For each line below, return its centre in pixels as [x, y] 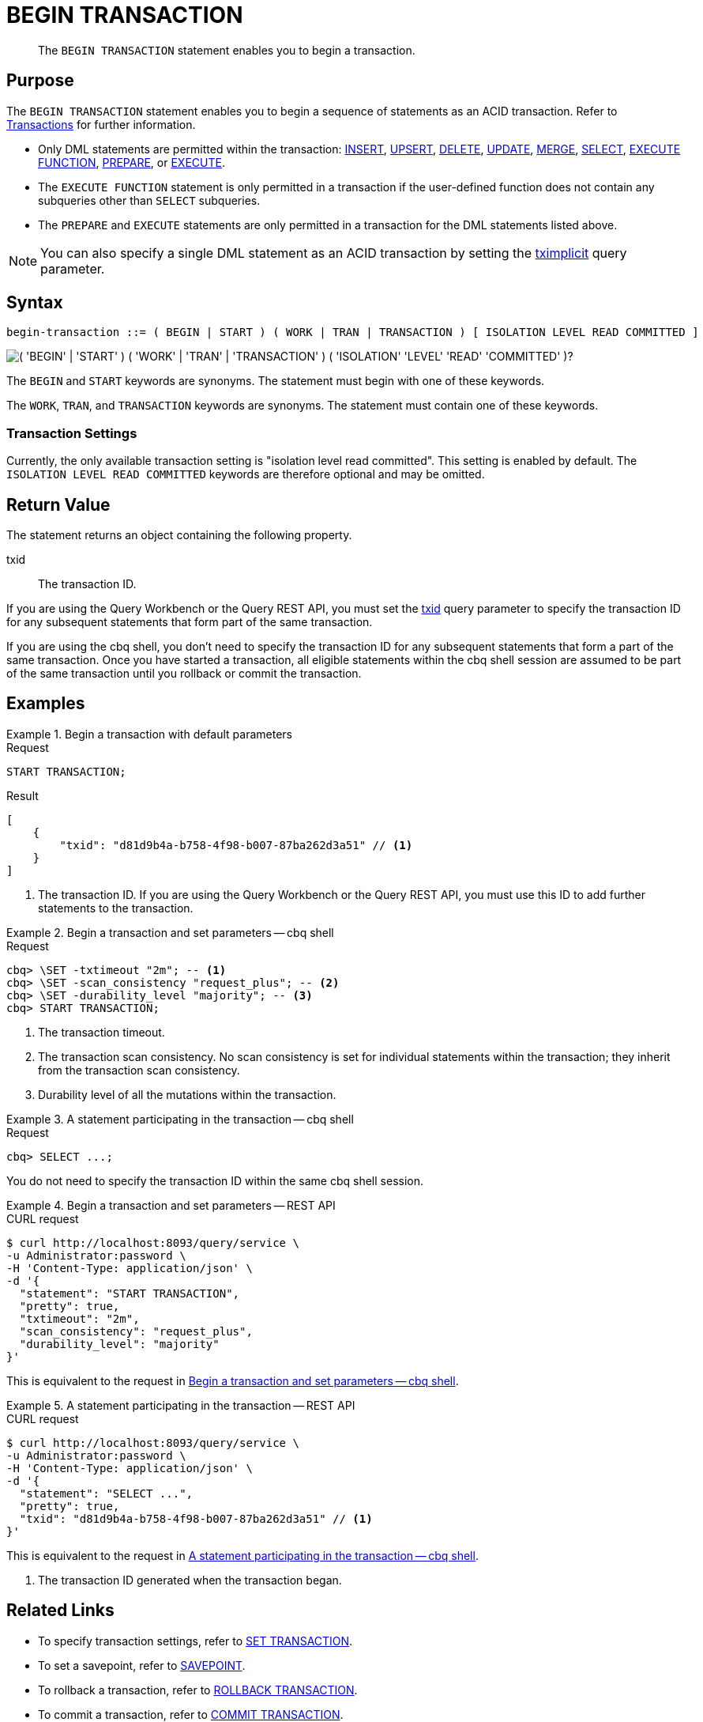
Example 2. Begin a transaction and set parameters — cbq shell [170, 932]
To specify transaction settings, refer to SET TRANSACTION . [195, 1641]
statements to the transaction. [116, 908]
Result [23, 795]
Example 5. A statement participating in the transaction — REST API [181, 1405]
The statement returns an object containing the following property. [179, 535]
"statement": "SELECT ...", [106, 1493]
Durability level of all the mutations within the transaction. [187, 1094]
